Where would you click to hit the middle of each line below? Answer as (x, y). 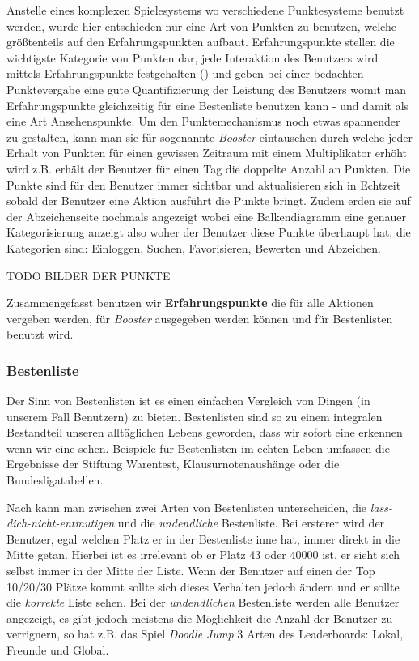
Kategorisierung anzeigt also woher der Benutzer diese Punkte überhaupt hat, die (209, 232)
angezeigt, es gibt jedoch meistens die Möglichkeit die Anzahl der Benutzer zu (200, 618)
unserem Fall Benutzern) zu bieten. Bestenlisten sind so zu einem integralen (195, 416)
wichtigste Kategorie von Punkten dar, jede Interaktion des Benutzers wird (193, 57)
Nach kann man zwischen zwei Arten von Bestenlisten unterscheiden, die (187, 507)
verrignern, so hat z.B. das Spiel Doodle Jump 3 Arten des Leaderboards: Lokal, (205, 634)
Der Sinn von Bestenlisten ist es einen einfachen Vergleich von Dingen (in (188, 401)
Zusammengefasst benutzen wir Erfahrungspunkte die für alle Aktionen (190, 303)
